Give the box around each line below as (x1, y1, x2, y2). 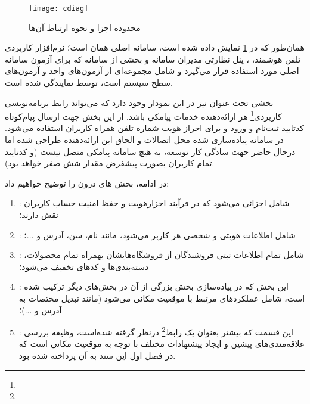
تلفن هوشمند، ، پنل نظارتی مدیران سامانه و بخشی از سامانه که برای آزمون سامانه (5, 52, 301, 65)
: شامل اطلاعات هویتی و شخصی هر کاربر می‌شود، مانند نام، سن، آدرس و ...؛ (18, 228, 296, 241)
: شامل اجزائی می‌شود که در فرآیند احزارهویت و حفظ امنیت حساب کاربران (18, 197, 290, 209)
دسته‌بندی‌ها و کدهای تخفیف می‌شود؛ (18, 260, 149, 272)
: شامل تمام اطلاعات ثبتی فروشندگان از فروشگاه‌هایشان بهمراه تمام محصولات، (18, 248, 304, 261)
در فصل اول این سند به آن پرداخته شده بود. (18, 349, 176, 362)
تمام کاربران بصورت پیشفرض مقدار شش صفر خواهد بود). (5, 157, 215, 169)
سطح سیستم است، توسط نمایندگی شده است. (5, 76, 173, 89)
